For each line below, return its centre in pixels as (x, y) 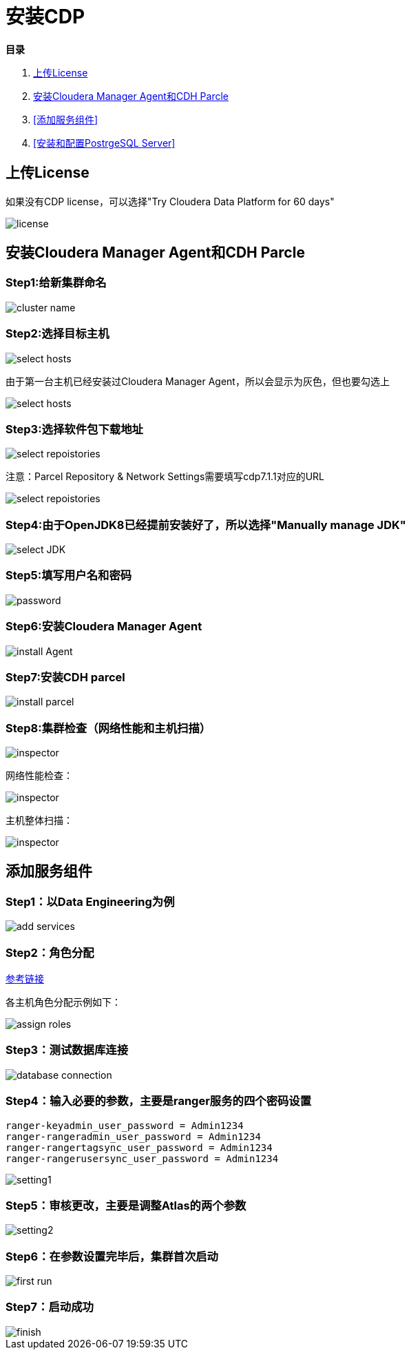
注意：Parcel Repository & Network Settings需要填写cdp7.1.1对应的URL (165, 477)
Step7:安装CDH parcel (65, 677)
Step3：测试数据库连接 (67, 1050)
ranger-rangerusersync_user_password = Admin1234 (142, 1158)
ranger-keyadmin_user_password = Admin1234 (125, 1125)
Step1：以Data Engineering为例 (90, 901)
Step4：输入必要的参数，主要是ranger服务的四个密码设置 (159, 1101)
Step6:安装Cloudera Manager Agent (104, 627)
